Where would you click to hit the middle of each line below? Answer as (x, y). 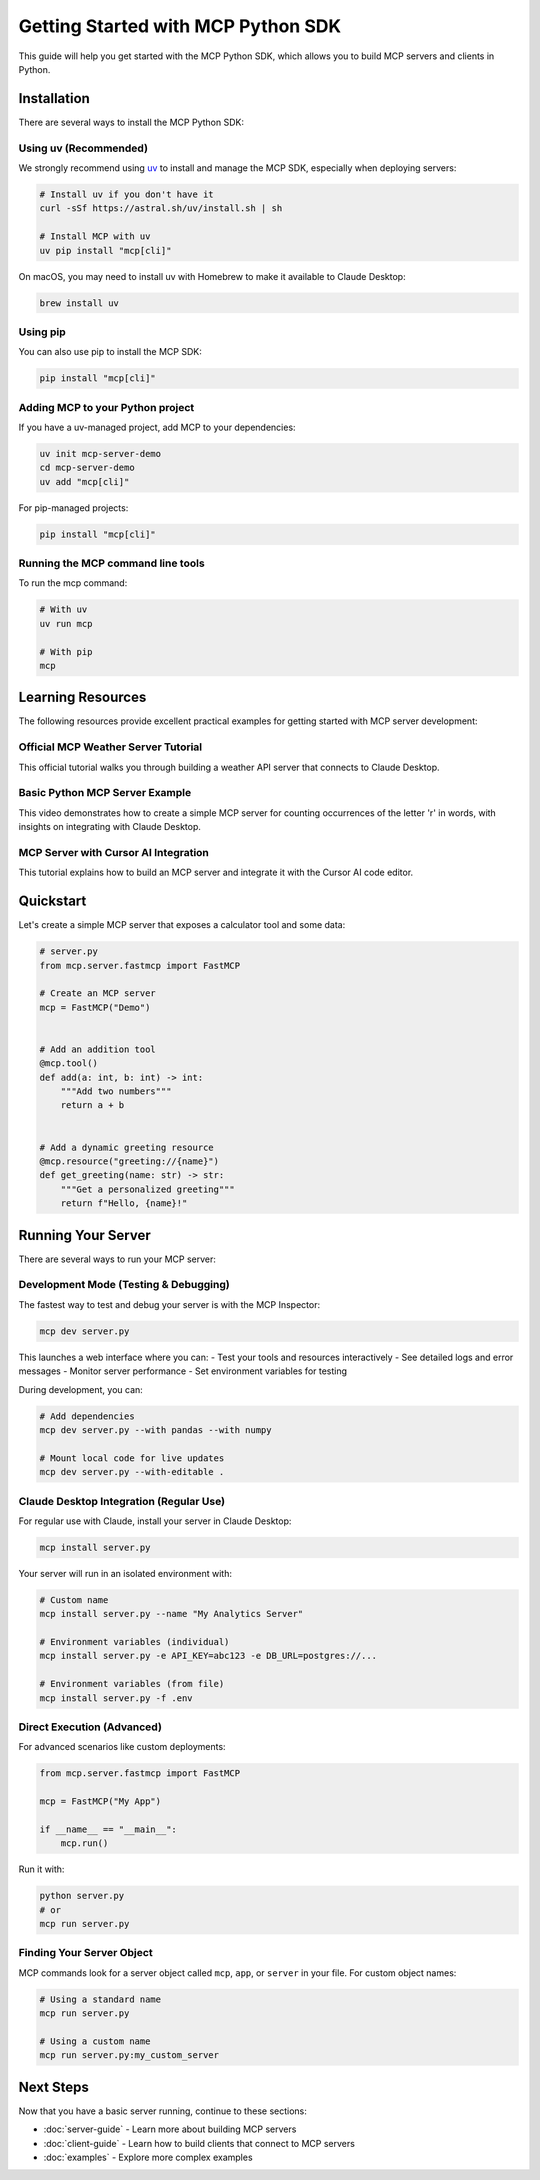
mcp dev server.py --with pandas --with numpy (155, 1429)
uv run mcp (66, 623)
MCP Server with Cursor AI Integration (114, 852)
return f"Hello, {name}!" (124, 1203)
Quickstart (52, 901)
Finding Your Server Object (86, 1953)
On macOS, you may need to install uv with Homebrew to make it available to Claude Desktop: (212, 276)
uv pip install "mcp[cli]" (105, 250)
